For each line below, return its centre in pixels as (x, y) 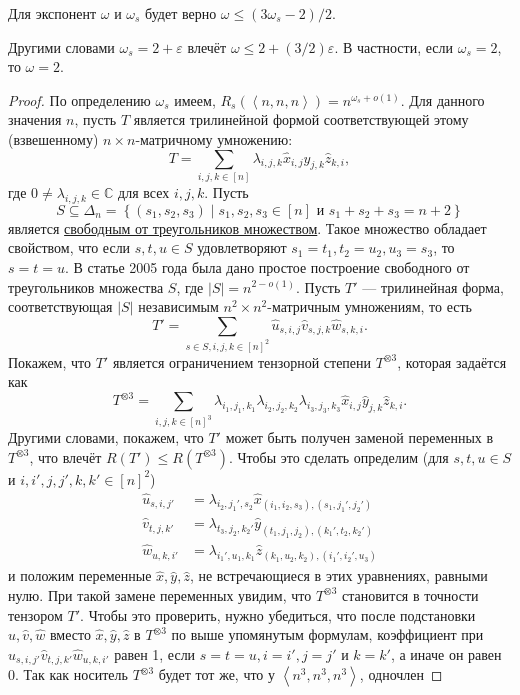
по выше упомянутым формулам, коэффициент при (327, 634)
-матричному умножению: (214, 138)
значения (35, 119)
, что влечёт (65, 456)
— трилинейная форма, (433, 286)
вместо (70, 634)
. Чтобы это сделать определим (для (338, 456)
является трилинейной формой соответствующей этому (301, 119)
